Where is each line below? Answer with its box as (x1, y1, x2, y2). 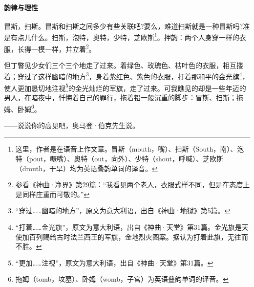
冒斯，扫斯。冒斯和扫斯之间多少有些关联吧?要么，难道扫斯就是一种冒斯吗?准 (4, 21, 250, 31)
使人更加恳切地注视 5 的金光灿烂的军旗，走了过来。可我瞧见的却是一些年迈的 (4, 81, 246, 93)
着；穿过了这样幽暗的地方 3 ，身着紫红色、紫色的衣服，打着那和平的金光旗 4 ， (4, 70, 249, 82)
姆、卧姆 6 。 (4, 102, 41, 114)
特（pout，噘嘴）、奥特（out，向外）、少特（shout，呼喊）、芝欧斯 (15, 154, 223, 164)
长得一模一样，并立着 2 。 (17, 42, 96, 54)
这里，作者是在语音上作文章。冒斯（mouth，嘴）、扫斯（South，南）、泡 (15, 144, 244, 154)
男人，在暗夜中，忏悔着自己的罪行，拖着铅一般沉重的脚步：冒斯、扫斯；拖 (4, 92, 243, 102)
